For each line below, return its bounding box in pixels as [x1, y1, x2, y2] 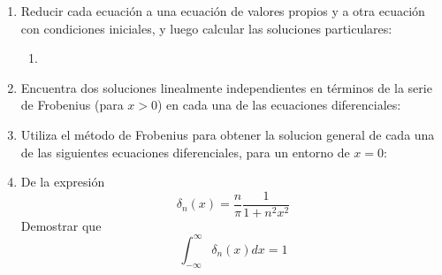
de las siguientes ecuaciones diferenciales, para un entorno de [20, 142, 350, 161]
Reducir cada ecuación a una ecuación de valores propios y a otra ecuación [20, 2, 425, 19]
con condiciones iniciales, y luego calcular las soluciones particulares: [20, 19, 392, 37]
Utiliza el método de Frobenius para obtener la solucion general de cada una [20, 125, 435, 143]
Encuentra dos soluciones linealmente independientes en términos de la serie [20, 78, 432, 96]
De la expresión [20, 172, 105, 191]
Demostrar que [20, 216, 102, 234]
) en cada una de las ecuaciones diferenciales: [157, 95, 401, 114]
